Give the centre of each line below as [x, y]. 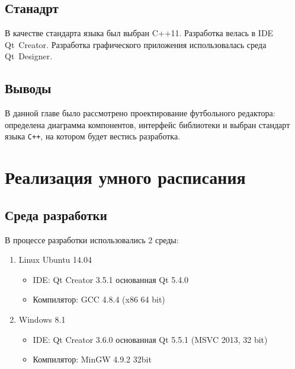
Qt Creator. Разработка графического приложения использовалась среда [136, 44]
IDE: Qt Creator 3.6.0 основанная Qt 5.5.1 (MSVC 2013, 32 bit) [150, 339]
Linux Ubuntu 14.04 [55, 260]
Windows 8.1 [42, 319]
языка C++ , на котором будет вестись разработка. [93, 136]
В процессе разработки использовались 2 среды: [92, 239]
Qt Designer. [29, 56]
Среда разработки [56, 214]
